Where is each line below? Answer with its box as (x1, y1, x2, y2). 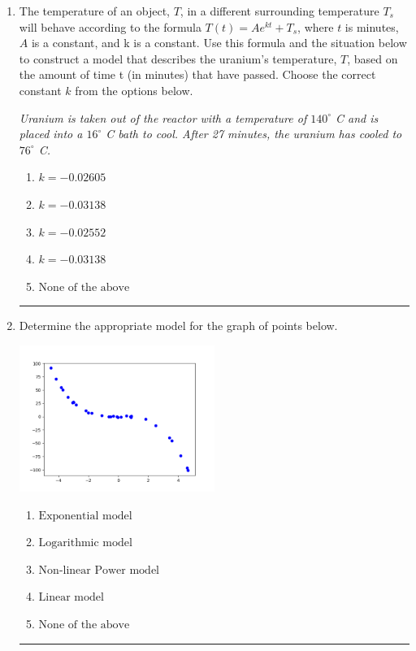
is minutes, (344, 18, 399, 35)
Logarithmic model (38, 537, 132, 549)
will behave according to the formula (19, 18, 201, 35)
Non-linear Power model (38, 564, 160, 576)
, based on (347, 50, 398, 67)
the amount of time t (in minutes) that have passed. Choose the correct (19, 66, 376, 83)
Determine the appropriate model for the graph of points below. (19, 317, 338, 334)
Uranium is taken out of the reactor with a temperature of (19, 109, 307, 126)
